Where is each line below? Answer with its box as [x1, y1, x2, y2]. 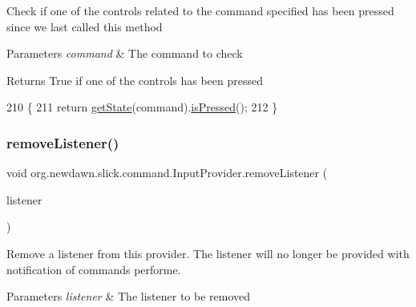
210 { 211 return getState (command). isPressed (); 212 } [6, 99, 278, 115]
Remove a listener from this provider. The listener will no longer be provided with [6, 244, 410, 261]
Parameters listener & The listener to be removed [6, 288, 251, 305]
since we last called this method [6, 18, 163, 34]
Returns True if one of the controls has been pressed [6, 71, 264, 88]
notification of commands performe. [6, 261, 181, 277]
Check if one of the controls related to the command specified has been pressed [6, 2, 394, 18]
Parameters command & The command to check [6, 45, 243, 62]
